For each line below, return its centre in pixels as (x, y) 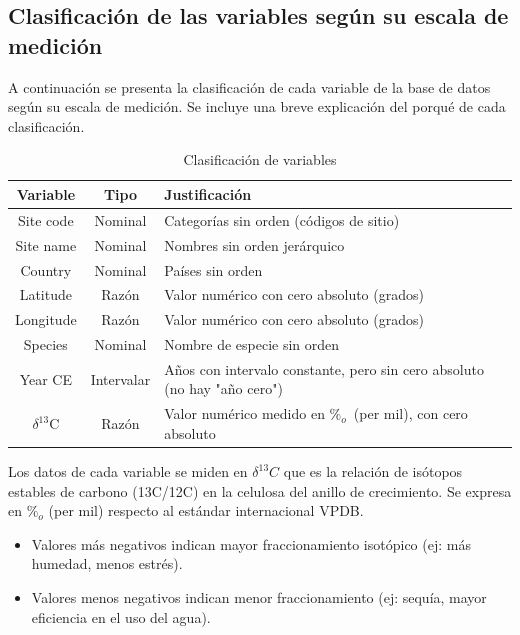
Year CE (45, 378)
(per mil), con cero (410, 413)
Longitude (46, 319)
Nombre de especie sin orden (252, 344)
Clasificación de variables (260, 159)
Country (46, 269)
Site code (46, 219)
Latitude (45, 294)
